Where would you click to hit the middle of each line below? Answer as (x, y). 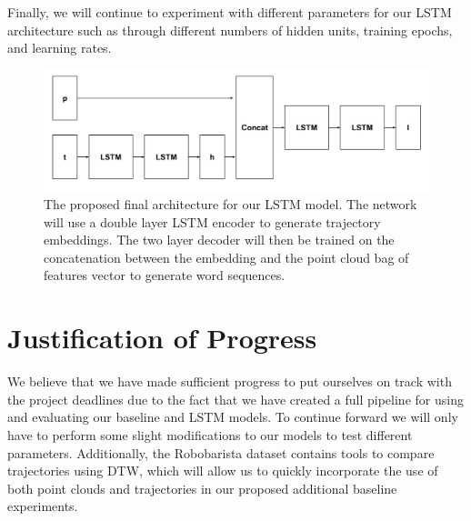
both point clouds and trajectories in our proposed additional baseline (202, 488)
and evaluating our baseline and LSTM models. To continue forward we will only (233, 417)
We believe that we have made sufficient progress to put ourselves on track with (230, 381)
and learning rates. (60, 48)
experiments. (43, 506)
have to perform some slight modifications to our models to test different (210, 434)
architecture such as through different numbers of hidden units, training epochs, (230, 30)
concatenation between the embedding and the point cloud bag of (226, 257)
